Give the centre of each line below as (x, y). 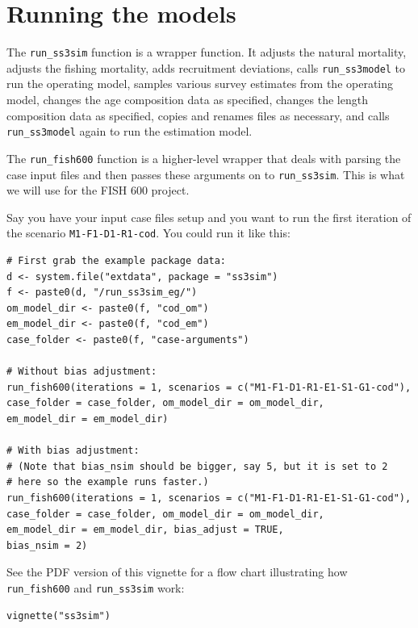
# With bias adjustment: (73, 451)
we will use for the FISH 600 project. (98, 190)
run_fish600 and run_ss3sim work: (96, 587)
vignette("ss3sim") (59, 615)
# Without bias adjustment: (82, 372)
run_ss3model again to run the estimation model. (130, 131)
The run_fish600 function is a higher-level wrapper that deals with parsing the (204, 158)
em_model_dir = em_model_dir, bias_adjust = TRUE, (145, 530)
